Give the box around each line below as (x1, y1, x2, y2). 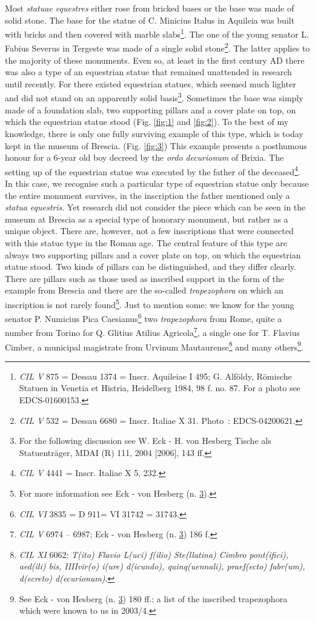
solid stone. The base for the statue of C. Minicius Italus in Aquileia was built (5, 13, 295, 26)
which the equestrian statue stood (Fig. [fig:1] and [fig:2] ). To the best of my (5, 115, 289, 128)
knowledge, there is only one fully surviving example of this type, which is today (5, 127, 303, 139)
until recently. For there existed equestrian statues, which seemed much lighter (5, 77, 296, 90)
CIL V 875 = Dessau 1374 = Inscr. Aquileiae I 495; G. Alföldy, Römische (19, 369, 292, 382)
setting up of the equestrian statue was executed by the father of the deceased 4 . (5, 163, 300, 178)
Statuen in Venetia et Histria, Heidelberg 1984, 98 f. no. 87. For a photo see (19, 381, 300, 394)
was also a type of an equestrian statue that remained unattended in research (5, 65, 292, 78)
